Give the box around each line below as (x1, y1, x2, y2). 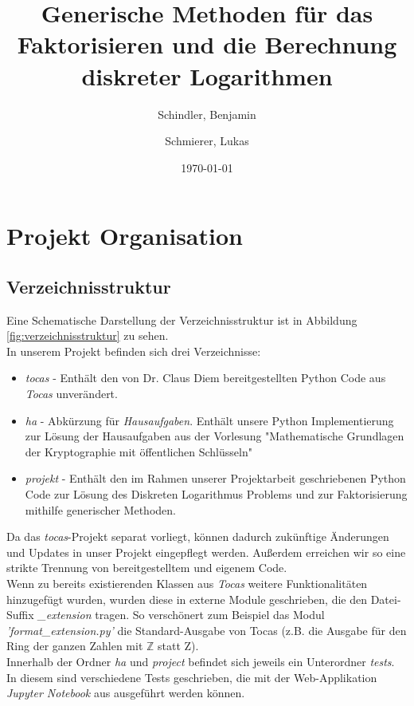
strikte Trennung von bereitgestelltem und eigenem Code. (6, 559, 287, 576)
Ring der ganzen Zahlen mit (6, 637, 143, 654)
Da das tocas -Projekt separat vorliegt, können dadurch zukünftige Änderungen (6, 528, 389, 545)
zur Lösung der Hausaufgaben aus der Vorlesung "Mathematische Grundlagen (25, 428, 404, 444)
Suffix (6, 606, 34, 623)
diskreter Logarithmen (81, 59, 333, 92)
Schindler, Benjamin (158, 105, 256, 122)
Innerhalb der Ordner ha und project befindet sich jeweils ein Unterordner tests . (6, 653, 395, 669)
